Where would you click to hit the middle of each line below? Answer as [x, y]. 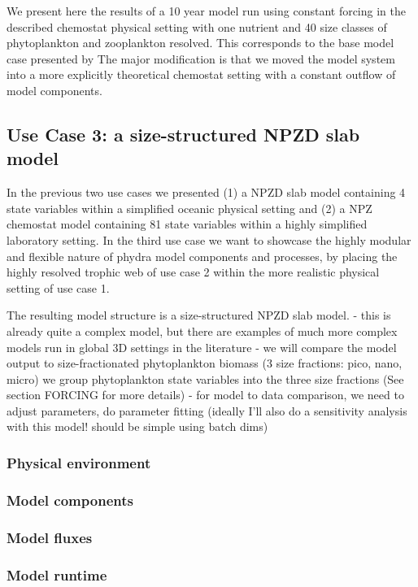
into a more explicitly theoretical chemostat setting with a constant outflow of [201, 74]
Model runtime [57, 574]
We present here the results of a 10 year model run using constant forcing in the [206, 11]
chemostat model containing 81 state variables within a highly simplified [187, 224]
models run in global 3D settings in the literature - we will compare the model [202, 347]
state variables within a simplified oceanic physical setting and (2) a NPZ [189, 208]
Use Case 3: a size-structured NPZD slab [183, 134]
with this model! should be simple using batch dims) [137, 426]
